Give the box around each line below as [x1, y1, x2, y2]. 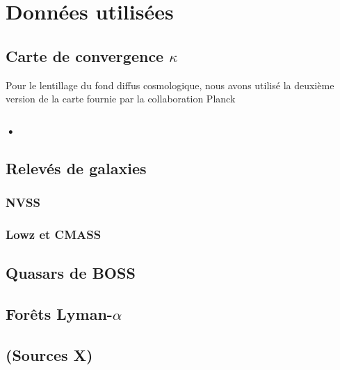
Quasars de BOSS [6, 262, 136, 284]
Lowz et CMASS [6, 226, 102, 243]
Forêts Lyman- [6, 303, 113, 325]
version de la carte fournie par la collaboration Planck [6, 91, 236, 106]
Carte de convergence [6, 45, 164, 66]
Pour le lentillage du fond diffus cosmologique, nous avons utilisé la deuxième [6, 77, 334, 92]
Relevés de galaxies [6, 157, 147, 178]
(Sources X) [6, 344, 93, 366]
